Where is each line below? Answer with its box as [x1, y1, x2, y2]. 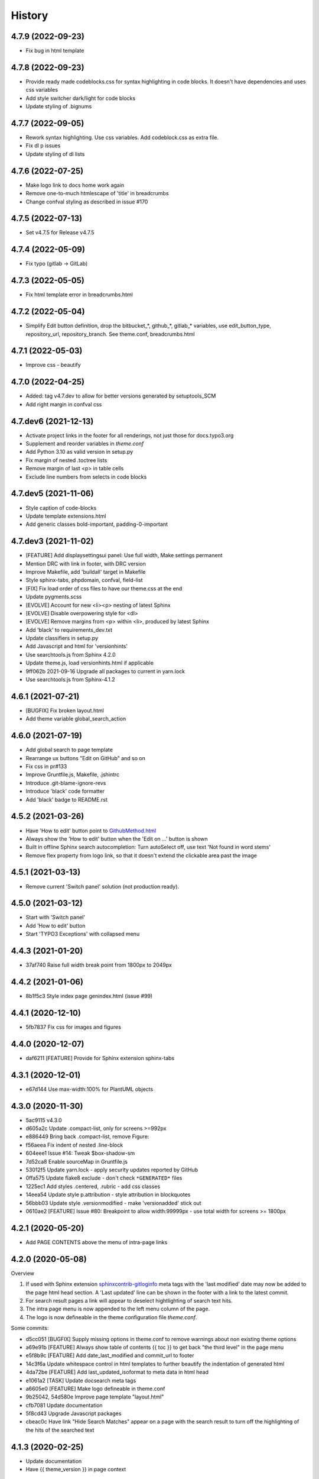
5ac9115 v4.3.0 [25, 1116, 62, 1123]
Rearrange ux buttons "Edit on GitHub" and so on [25, 754, 146, 761]
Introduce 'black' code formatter [25, 787, 105, 795]
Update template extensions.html [25, 512, 106, 519]
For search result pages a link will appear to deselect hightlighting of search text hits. [25, 1297, 233, 1304]
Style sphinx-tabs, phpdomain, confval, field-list [25, 577, 143, 584]
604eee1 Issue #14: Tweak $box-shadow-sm [25, 1149, 135, 1157]
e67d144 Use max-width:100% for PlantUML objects [25, 1086, 154, 1093]
